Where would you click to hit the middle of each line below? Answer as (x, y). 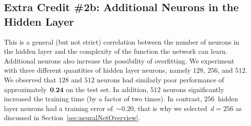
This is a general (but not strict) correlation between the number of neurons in (122, 41)
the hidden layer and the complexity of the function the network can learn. (116, 51)
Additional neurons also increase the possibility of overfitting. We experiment (119, 60)
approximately (25, 89)
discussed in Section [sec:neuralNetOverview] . (72, 118)
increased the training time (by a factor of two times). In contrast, (103, 99)
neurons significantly (193, 89)
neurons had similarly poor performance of (160, 79)
